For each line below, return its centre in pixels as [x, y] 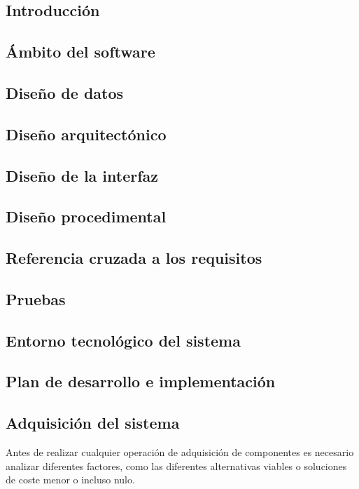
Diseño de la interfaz [82, 175]
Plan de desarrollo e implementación [141, 381]
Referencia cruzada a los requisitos [134, 258]
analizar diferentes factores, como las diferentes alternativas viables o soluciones [176, 465]
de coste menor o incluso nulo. [70, 480]
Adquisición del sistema [93, 423]
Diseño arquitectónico [86, 134]
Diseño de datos [65, 92]
